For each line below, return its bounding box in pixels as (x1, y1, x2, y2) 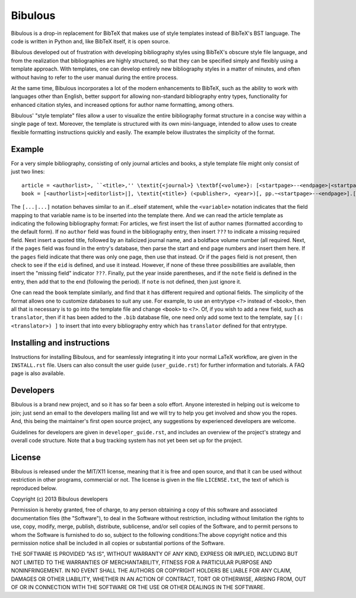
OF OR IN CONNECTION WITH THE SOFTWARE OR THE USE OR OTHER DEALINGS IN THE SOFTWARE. (11, 583, 265, 590)
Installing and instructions (11, 338, 110, 348)
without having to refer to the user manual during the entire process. (11, 74, 178, 81)
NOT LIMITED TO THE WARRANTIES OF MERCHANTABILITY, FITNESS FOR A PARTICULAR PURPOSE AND (11, 558, 272, 566)
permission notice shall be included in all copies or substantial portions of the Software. (11, 539, 225, 546)
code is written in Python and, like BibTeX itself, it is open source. (11, 37, 170, 44)
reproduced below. (11, 484, 58, 492)
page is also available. (11, 370, 65, 377)
